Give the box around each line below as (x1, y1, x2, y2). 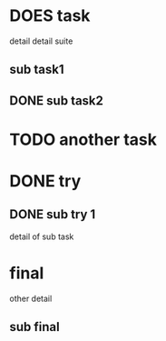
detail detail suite (9, 35, 73, 46)
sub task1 (9, 62, 65, 77)
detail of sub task (9, 231, 74, 242)
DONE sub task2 (9, 93, 104, 108)
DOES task (9, 5, 91, 26)
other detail (9, 293, 53, 304)
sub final (9, 319, 61, 335)
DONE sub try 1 (9, 206, 96, 223)
